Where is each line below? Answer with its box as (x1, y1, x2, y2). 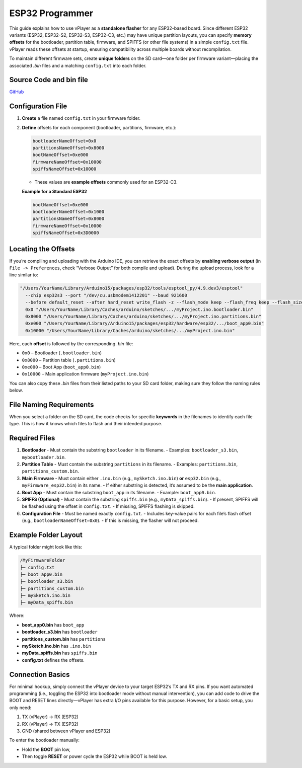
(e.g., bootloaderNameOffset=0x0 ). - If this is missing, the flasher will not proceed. (22, 517, 199, 523)
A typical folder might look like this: (9, 544, 83, 550)
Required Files (9, 434, 55, 442)
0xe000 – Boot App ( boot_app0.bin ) (22, 364, 101, 370)
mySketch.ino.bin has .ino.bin (22, 643, 91, 649)
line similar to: (9, 272, 38, 278)
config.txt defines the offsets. (22, 657, 85, 663)
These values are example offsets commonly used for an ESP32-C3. (34, 179, 178, 185)
